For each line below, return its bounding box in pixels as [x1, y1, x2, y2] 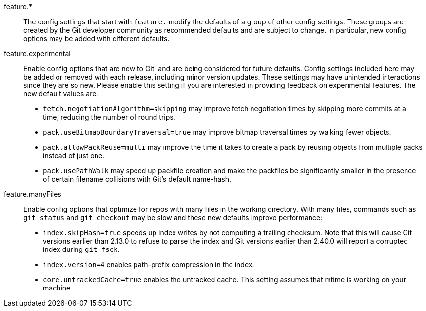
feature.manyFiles [4, 190, 61, 198]
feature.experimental [4, 49, 71, 58]
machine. [43, 284, 73, 292]
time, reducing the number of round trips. [43, 113, 175, 121]
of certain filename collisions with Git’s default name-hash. [43, 175, 231, 183]
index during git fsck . [43, 245, 120, 253]
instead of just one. [43, 151, 105, 160]
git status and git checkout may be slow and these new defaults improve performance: [23, 213, 323, 222]
